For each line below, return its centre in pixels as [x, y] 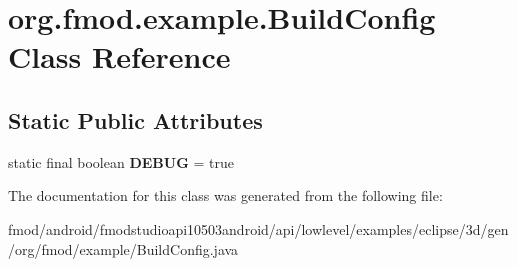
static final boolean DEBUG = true [121, 161]
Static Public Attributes [135, 119]
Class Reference [119, 56]
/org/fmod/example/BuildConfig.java [123, 248]
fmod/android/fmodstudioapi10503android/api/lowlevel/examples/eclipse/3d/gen [258, 228]
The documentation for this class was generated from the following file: [225, 195]
